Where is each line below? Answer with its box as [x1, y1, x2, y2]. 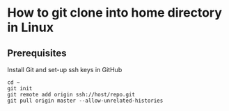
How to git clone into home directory [7, 5, 223, 21]
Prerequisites [7, 47, 67, 59]
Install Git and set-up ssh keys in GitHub [7, 66, 123, 74]
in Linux [7, 19, 54, 35]
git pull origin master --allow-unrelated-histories [7, 97, 164, 104]
